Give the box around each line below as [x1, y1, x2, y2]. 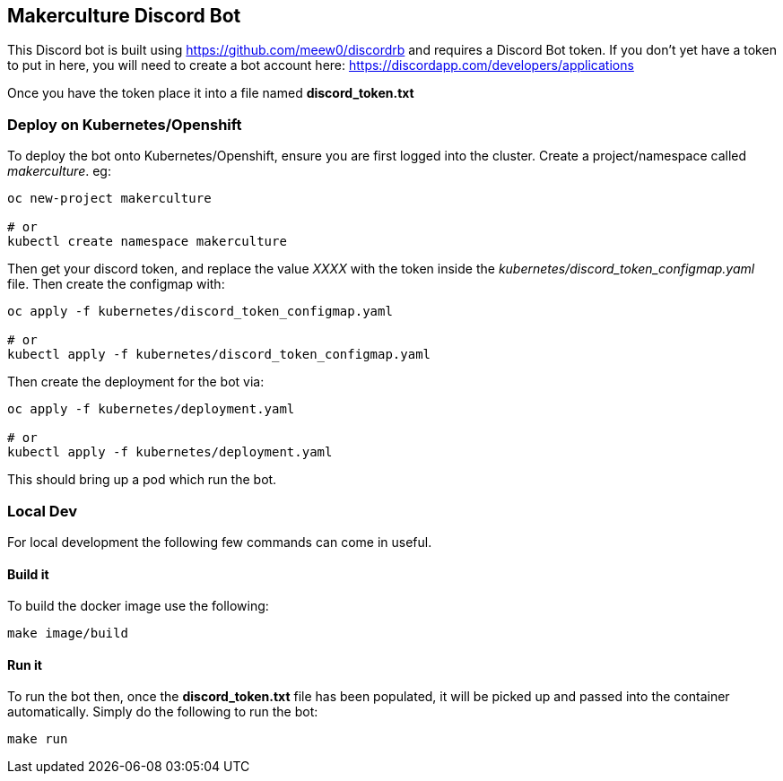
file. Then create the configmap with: [7, 276, 225, 292]
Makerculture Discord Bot [7, 4, 241, 27]
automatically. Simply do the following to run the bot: [7, 704, 318, 720]
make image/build [7, 626, 128, 641]
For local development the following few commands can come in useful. [7, 534, 432, 550]
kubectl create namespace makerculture [7, 234, 287, 249]
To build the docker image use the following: [7, 598, 269, 614]
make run [7, 732, 68, 747]
